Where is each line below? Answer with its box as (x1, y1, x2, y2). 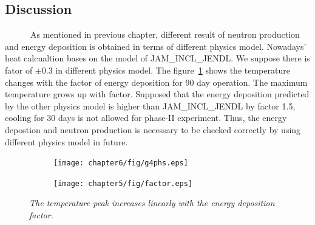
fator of (5, 63, 33, 76)
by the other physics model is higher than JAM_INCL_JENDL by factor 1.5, (5, 99, 296, 112)
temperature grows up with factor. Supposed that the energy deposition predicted (5, 88, 310, 100)
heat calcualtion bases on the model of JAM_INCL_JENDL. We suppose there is (5, 52, 310, 64)
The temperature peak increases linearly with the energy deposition (29, 196, 275, 209)
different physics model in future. (5, 135, 128, 148)
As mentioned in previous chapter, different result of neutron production (30, 28, 300, 41)
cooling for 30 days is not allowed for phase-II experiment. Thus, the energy (5, 111, 287, 124)
